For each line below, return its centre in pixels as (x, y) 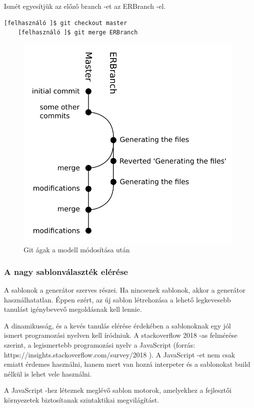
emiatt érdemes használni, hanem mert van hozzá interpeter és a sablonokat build (127, 364)
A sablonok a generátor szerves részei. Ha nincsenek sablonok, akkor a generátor (125, 290)
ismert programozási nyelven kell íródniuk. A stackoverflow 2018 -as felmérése (121, 335)
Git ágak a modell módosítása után (77, 250)
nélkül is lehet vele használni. (48, 373)
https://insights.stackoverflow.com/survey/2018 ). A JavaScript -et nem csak (120, 354)
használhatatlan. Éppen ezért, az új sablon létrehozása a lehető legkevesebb (117, 299)
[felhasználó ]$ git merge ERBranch (78, 33)
